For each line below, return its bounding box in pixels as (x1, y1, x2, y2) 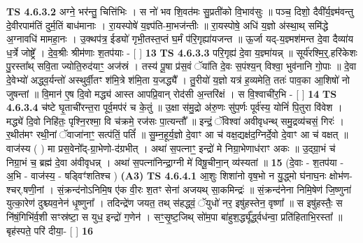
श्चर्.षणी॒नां (6, 182, 44, 196)
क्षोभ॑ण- (329, 168, 353, 183)
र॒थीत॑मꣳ (6, 127, 34, 142)
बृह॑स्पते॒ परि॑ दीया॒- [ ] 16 (6, 223, 94, 237)
